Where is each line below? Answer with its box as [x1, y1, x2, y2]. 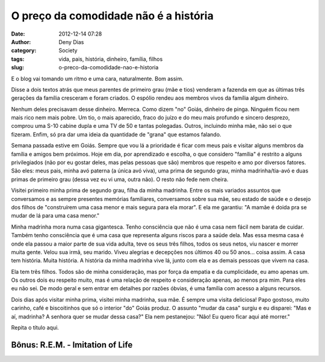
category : [11, 47, 37, 54]
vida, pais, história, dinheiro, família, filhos [58, 55, 163, 63]
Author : [11, 38, 31, 45]
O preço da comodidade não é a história [11, 9, 214, 22]
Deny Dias [58, 38, 84, 45]
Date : [11, 30, 25, 37]
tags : [11, 55, 25, 63]
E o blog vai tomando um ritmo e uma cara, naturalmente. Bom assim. [11, 75, 184, 82]
